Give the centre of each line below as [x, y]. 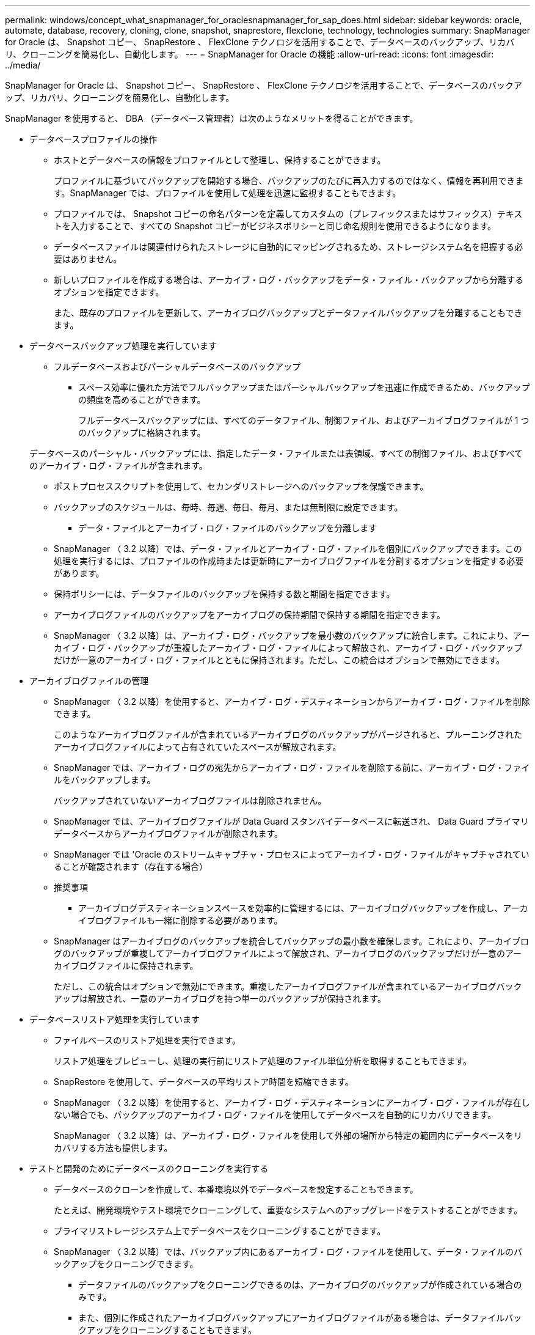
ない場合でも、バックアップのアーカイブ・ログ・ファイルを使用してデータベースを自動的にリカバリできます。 [275, 1115]
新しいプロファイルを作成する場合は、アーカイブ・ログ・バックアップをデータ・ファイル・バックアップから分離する [289, 280]
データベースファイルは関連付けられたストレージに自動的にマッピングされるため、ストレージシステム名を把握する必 [289, 247]
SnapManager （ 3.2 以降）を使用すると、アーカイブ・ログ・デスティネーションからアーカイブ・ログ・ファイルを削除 [292, 701]
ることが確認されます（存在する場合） [131, 866]
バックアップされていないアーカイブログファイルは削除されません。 [190, 800]
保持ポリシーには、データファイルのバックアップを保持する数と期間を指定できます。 [224, 594]
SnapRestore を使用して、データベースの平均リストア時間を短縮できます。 [204, 1082]
